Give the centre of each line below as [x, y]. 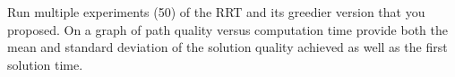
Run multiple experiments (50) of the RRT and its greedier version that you [216, 12]
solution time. [45, 64]
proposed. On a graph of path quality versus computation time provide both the [227, 29]
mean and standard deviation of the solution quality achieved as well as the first [227, 47]
